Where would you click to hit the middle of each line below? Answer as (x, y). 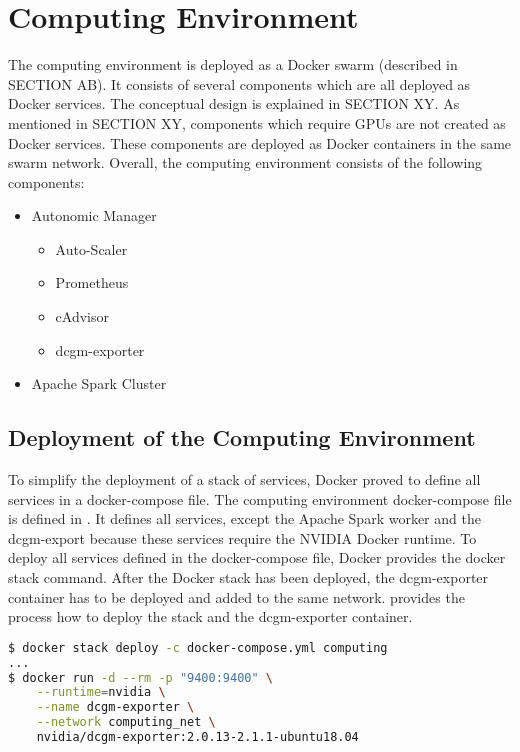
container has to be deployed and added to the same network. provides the (236, 596)
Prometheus (92, 282)
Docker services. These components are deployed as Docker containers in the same (260, 142)
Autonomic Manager (94, 215)
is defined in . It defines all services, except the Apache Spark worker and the (244, 518)
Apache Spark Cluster (99, 383)
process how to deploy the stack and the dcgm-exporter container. (210, 616)
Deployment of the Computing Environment (242, 437)
